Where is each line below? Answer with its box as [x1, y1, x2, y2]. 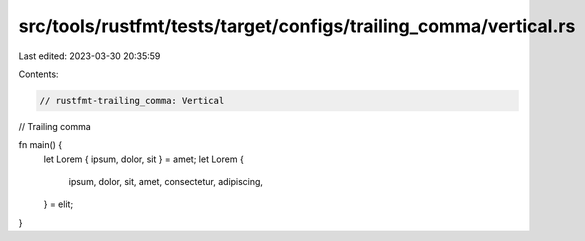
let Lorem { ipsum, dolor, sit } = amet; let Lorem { [43, 153, 244, 165]
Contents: [18, 68, 59, 80]
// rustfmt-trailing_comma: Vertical [39, 95, 225, 106]
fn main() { [18, 139, 63, 151]
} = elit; [43, 198, 74, 210]
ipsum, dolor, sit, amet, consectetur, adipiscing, [68, 176, 264, 188]
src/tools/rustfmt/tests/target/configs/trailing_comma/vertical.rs [18, 15, 576, 37]
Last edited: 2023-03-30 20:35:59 [18, 50, 161, 62]
